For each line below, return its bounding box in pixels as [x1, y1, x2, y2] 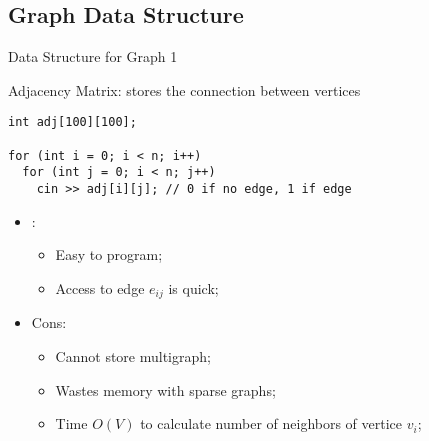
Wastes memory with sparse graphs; [55, 379, 276, 400]
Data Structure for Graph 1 [8, 46, 178, 67]
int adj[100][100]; [8, 115, 137, 130]
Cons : [31, 312, 67, 333]
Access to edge [55, 277, 145, 298]
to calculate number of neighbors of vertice [140, 413, 403, 434]
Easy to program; [55, 244, 163, 265]
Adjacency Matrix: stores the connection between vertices [8, 79, 361, 100]
